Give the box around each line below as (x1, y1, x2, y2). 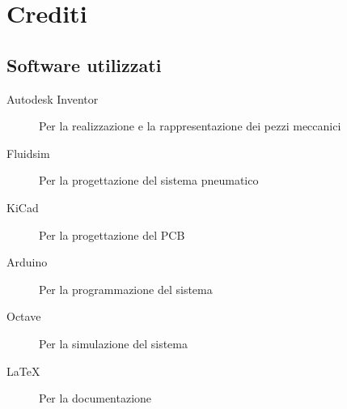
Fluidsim (6, 144, 50, 161)
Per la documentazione (39, 390, 152, 407)
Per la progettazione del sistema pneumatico (39, 172, 259, 189)
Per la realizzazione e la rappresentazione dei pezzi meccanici (39, 117, 341, 134)
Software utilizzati (6, 52, 162, 77)
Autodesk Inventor (6, 90, 99, 107)
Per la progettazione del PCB (39, 226, 185, 243)
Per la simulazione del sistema (39, 334, 188, 351)
